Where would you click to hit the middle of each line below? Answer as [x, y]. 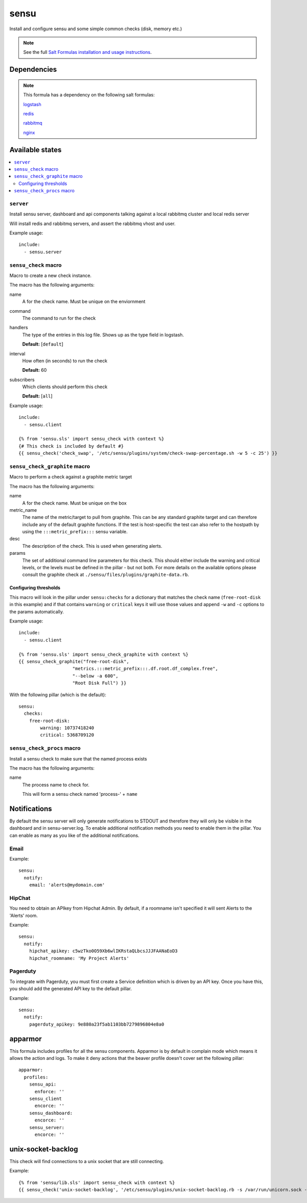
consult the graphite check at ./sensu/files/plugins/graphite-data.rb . [106, 575]
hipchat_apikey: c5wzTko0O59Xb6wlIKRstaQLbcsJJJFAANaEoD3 [103, 951]
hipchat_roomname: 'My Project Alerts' [79, 958]
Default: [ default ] [43, 344]
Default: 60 [35, 370]
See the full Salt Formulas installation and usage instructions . [87, 52]
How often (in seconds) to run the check [65, 360]
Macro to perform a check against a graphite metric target [71, 477]
